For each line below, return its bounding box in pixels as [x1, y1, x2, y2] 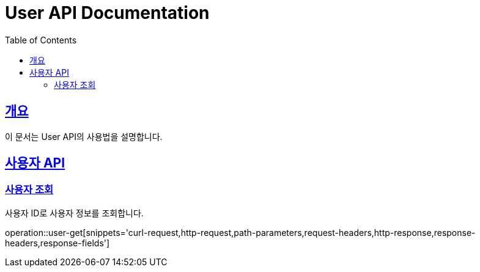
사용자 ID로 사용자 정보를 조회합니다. [5, 207, 144, 218]
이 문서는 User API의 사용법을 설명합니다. [5, 131, 163, 142]
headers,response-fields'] [5, 237, 110, 248]
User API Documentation [5, 2, 210, 23]
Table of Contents [5, 34, 77, 45]
